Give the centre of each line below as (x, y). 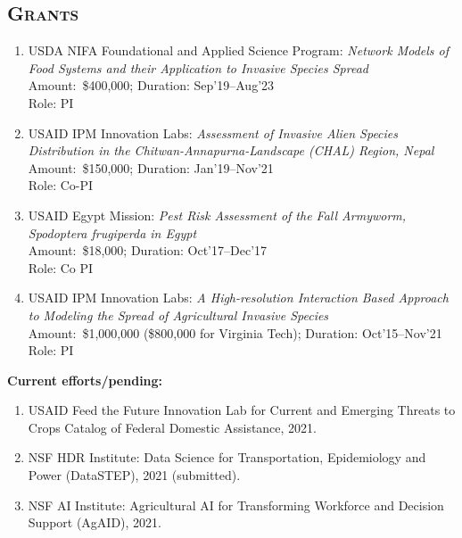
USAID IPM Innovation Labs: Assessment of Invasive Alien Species (213, 132)
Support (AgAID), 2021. (95, 522)
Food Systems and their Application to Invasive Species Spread (198, 67)
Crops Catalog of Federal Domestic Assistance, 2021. (172, 427)
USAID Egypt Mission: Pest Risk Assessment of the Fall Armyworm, (217, 215)
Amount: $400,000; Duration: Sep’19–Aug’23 (151, 85)
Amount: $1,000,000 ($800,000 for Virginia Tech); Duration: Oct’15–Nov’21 (235, 332)
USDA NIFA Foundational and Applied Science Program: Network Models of (238, 50)
